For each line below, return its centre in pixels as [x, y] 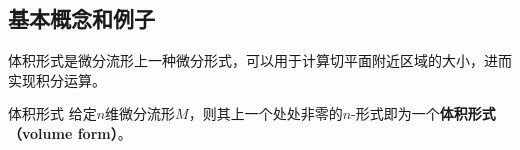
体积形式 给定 [52, 113]
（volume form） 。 [70, 132]
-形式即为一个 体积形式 [423, 113]
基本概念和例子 [81, 18]
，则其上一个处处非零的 [265, 113]
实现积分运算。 [57, 79]
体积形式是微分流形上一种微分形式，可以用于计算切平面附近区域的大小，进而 [260, 60]
